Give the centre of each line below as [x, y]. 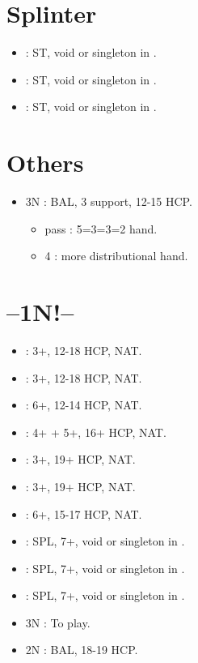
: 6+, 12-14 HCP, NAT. [84, 405]
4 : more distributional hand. [116, 256]
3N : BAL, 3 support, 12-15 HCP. [109, 201]
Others [45, 163]
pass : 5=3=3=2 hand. [101, 228]
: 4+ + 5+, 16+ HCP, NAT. [96, 432]
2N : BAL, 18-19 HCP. [82, 650]
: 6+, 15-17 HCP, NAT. [84, 513]
